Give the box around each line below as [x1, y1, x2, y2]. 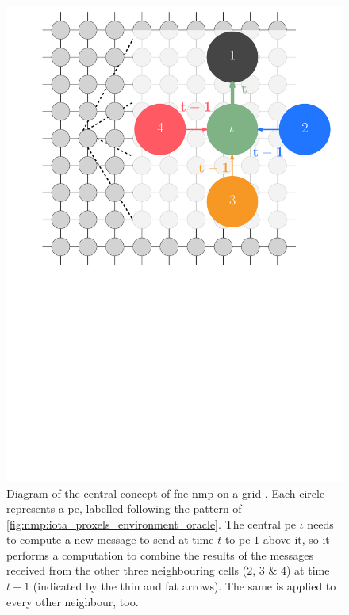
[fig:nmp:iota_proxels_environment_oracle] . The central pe [6, 515, 297, 532]
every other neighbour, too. [6, 593, 139, 609]
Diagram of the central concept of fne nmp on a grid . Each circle [6, 484, 325, 501]
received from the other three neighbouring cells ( [6, 562, 247, 579]
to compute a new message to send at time [6, 531, 214, 548]
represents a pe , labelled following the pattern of [6, 500, 242, 517]
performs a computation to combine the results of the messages [6, 546, 314, 563]
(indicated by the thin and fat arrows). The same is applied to [33, 578, 336, 594]
